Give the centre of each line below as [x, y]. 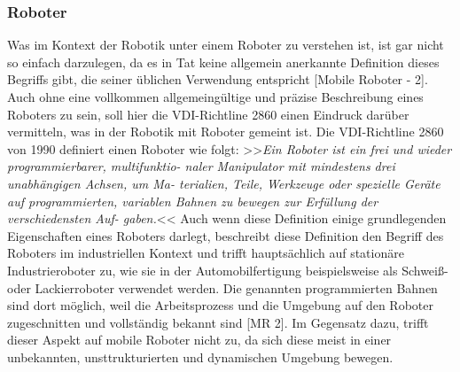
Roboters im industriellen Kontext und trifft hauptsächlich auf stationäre [206, 253]
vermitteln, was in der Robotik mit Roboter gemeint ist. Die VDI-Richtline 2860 [226, 132]
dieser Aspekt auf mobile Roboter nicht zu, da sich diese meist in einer [199, 340]
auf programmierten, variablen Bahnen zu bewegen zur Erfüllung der [193, 201]
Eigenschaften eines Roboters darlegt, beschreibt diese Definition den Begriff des [226, 235]
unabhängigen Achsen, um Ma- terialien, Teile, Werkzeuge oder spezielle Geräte [224, 183]
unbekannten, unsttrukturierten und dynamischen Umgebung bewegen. [200, 356]
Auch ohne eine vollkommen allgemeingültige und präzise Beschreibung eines [215, 97]
